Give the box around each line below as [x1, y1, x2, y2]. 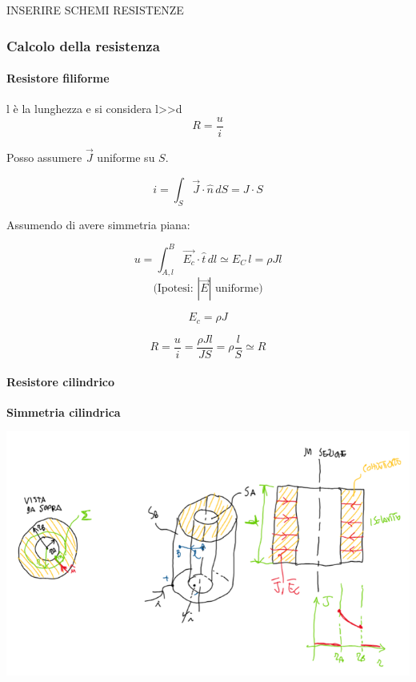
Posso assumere [6, 149, 82, 166]
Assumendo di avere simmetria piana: [6, 216, 190, 232]
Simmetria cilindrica [6, 403, 121, 420]
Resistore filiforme [6, 70, 110, 87]
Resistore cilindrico [6, 373, 115, 389]
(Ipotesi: [153, 283, 194, 295]
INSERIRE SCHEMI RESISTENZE [6, 2, 184, 18]
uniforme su [97, 149, 155, 166]
